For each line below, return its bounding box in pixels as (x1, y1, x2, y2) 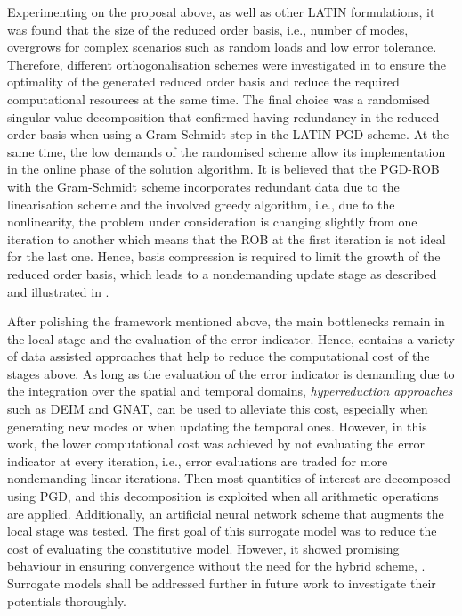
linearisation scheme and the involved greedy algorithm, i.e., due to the (7, 194, 395, 213)
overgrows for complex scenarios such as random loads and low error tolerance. (7, 37, 437, 56)
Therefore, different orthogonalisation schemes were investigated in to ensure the (7, 54, 446, 73)
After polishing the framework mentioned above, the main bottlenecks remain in (7, 312, 445, 331)
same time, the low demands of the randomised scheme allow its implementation (7, 142, 446, 160)
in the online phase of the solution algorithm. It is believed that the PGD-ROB (7, 160, 440, 178)
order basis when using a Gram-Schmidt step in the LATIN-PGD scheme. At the (7, 125, 450, 144)
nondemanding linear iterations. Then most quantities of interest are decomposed (7, 469, 450, 488)
